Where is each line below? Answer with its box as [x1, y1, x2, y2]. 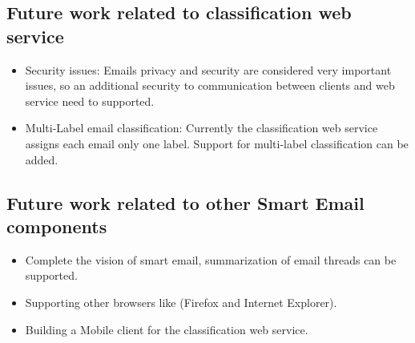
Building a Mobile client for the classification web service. [25, 321, 308, 337]
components [6, 213, 107, 238]
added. [25, 151, 58, 167]
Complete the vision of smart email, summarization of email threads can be [25, 251, 397, 268]
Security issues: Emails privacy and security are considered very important [25, 61, 392, 78]
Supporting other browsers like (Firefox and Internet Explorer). [25, 293, 337, 310]
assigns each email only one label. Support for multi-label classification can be [25, 135, 409, 151]
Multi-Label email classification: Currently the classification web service [25, 119, 378, 136]
